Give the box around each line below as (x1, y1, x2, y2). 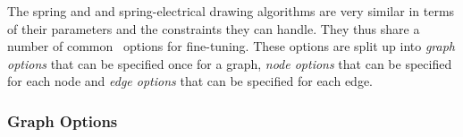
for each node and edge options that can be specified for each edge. (7, 72, 373, 90)
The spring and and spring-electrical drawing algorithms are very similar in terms (7, 2, 455, 20)
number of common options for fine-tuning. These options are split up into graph (7, 37, 456, 56)
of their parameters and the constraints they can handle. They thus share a (7, 19, 420, 38)
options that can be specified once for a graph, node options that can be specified (7, 54, 452, 73)
